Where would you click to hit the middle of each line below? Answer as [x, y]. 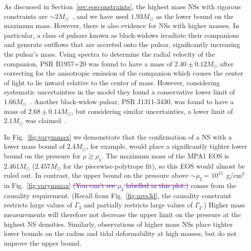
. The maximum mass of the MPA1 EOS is [165, 155]
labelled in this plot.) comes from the [181, 185]
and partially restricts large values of [138, 205]
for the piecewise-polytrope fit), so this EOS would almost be [154, 165]
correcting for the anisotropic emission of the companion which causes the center [124, 73]
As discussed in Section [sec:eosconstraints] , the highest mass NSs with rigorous [123, 6]
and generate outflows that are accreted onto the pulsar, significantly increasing [122, 44]
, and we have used [101, 16]
